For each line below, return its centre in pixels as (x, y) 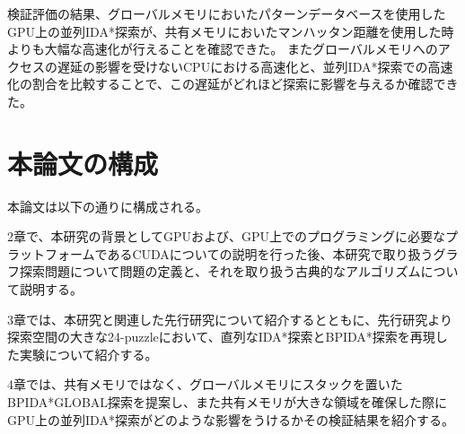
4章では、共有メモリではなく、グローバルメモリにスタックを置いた (205, 384)
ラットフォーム (51, 253)
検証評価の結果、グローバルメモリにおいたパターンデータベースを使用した (227, 13)
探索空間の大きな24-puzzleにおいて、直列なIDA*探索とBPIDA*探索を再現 (221, 337)
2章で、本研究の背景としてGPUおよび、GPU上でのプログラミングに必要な (227, 236)
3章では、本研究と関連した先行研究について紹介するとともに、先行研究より (230, 319)
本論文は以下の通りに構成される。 (108, 206)
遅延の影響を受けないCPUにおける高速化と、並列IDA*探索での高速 (255, 66)
